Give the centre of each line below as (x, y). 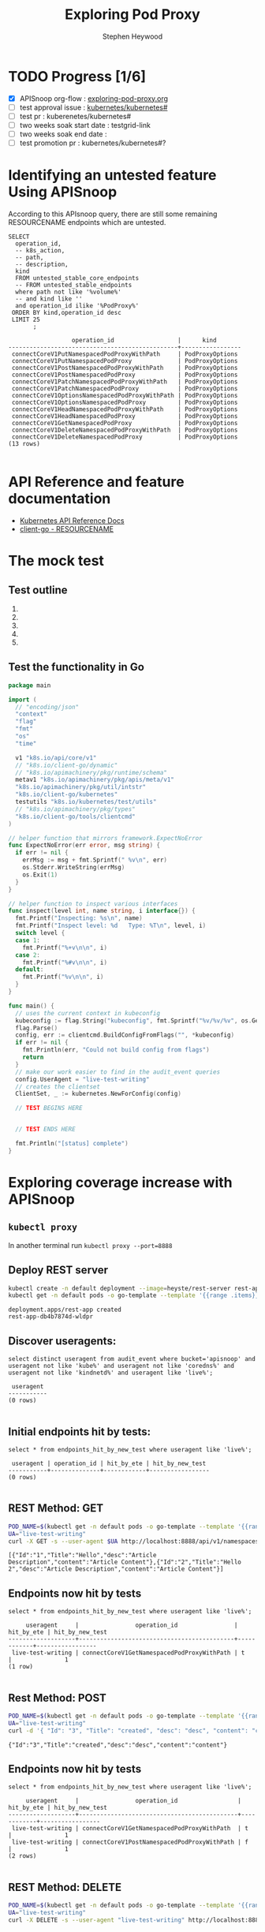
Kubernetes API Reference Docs (72, 520)
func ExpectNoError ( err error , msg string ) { (84, 846)
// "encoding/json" (47, 707)
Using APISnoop (63, 192)
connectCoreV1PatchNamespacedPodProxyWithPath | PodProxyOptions (125, 382)
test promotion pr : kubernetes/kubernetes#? (93, 143)
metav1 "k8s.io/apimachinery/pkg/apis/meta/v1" (95, 780)
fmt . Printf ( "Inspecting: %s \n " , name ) (79, 918)
